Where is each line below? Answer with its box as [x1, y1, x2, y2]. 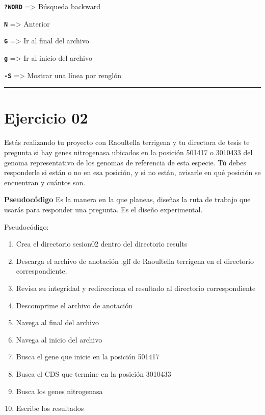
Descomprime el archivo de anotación [16, 300, 133, 310]
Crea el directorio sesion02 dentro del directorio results [16, 238, 188, 249]
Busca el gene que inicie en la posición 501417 [16, 351, 160, 362]
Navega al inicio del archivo [16, 334, 102, 345]
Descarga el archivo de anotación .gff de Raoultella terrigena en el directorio [16, 255, 254, 266]
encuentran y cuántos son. [4, 177, 86, 187]
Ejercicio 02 [4, 107, 88, 128]
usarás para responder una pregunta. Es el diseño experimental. [4, 204, 203, 214]
